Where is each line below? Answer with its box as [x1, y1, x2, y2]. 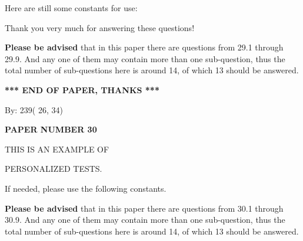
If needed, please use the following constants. [5, 182, 167, 194]
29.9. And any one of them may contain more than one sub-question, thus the [5, 52, 285, 65]
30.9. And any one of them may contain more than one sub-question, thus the [5, 213, 285, 226]
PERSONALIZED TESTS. [5, 162, 102, 175]
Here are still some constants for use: [5, 2, 138, 13]
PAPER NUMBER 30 [5, 123, 97, 135]
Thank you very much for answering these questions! [5, 21, 195, 33]
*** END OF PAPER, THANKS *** [5, 83, 159, 96]
